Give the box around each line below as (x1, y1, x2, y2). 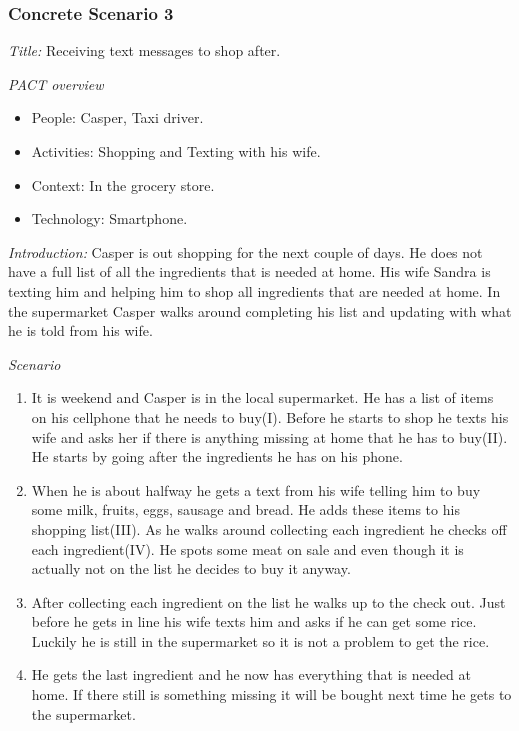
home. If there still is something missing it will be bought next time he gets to (31, 684, 512, 705)
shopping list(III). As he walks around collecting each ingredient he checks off (31, 518, 507, 539)
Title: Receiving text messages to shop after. (8, 40, 281, 61)
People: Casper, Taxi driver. (31, 107, 204, 128)
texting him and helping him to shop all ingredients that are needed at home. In (8, 280, 501, 301)
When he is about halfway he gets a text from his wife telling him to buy (31, 479, 481, 500)
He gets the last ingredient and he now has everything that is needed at (31, 664, 471, 685)
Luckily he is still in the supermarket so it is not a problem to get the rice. (31, 630, 490, 651)
